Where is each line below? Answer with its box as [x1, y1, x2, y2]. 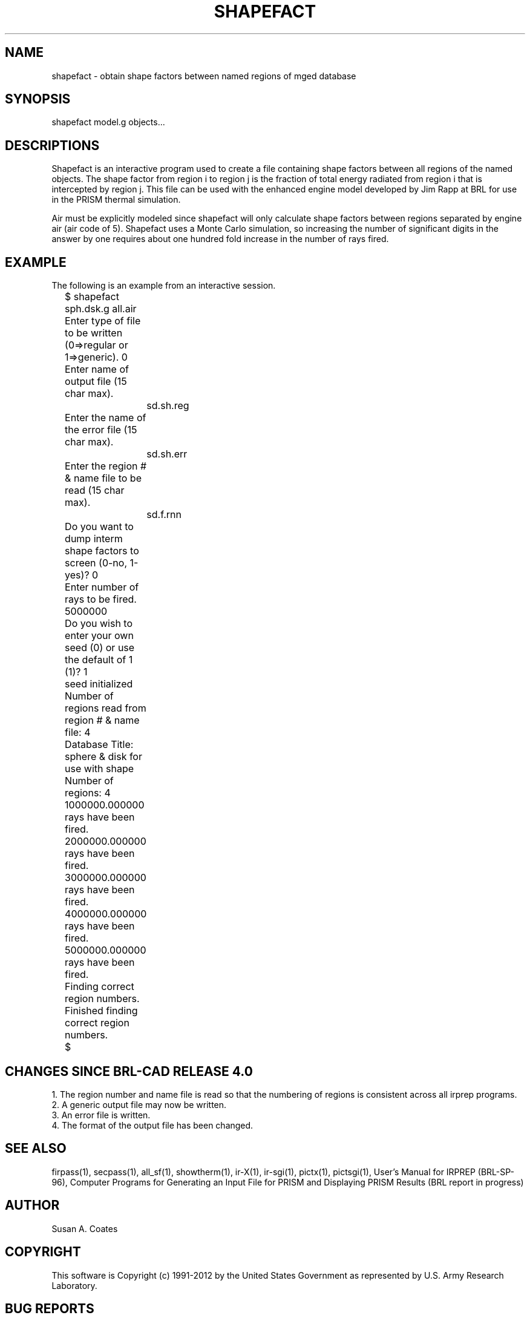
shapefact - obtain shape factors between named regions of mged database [51, 70, 356, 81]
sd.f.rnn [146, 508, 182, 521]
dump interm [65, 533, 123, 545]
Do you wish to [65, 617, 133, 630]
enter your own [65, 629, 134, 642]
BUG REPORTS [5, 1300, 94, 1316]
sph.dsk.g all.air [65, 303, 137, 315]
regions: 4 [65, 787, 111, 799]
